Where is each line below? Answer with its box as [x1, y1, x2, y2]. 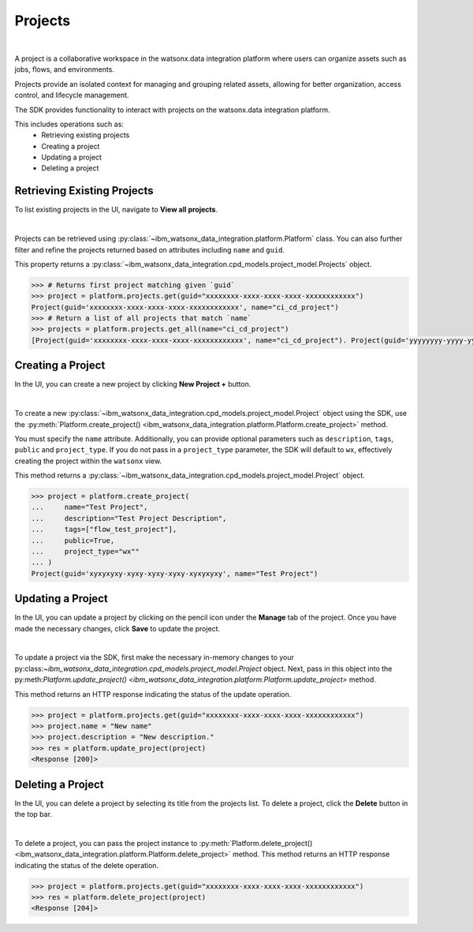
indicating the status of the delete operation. [14, 860, 159, 870]
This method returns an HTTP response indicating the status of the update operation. [14, 689, 292, 698]
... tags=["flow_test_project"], [31, 525, 177, 534]
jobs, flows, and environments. [14, 65, 114, 74]
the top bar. [14, 810, 53, 819]
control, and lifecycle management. [14, 91, 129, 100]
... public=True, [31, 536, 115, 545]
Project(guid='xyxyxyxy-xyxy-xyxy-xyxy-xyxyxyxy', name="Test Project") [31, 569, 318, 578]
